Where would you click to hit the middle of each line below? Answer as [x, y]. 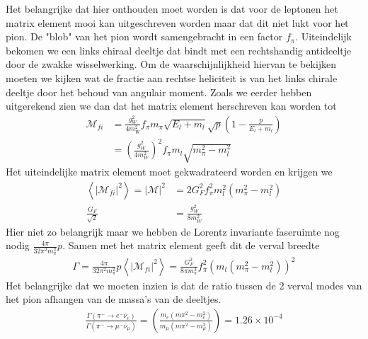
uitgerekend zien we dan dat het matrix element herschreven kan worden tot [171, 106]
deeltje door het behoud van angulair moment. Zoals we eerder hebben [159, 92]
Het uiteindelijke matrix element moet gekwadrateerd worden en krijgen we [169, 172]
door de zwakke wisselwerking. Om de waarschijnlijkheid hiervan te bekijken [171, 64]
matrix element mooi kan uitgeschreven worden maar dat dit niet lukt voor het [177, 22]
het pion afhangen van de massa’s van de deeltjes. [114, 299]
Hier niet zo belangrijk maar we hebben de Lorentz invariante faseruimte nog [173, 231]
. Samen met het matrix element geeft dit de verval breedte [191, 245]
